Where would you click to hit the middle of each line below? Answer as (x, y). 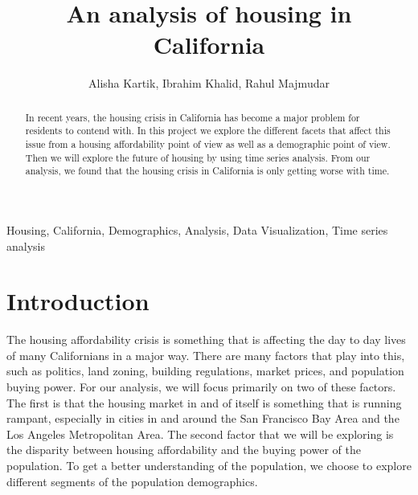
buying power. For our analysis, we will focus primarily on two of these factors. (201, 387)
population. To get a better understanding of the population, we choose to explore (209, 466)
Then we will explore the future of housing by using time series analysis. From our (198, 157)
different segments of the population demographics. (132, 481)
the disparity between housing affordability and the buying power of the (184, 450)
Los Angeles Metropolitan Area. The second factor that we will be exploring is (200, 434)
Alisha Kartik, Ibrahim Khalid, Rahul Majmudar (209, 83)
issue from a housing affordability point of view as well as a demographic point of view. (208, 144)
